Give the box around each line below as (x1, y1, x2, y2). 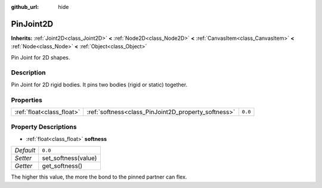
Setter (14, 154, 32, 162)
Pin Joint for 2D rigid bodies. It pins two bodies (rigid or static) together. (11, 81, 188, 88)
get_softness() (42, 162, 83, 170)
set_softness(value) (42, 154, 97, 162)
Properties (11, 96, 43, 104)
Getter (14, 162, 33, 170)
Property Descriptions (11, 123, 77, 131)
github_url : (11, 4, 39, 10)
